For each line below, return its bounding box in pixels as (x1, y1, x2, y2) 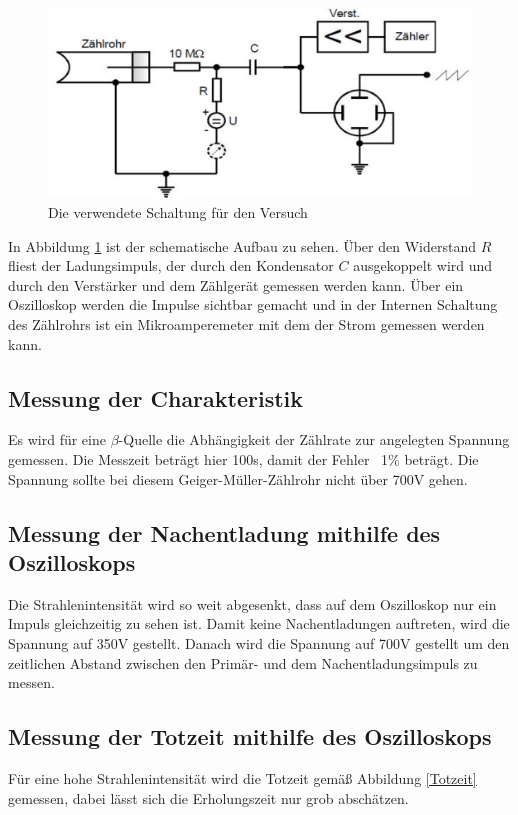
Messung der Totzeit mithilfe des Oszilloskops (8, 721, 492, 752)
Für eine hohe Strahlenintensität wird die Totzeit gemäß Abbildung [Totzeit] (8, 767, 477, 788)
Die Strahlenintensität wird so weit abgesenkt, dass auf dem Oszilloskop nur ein (8, 593, 497, 614)
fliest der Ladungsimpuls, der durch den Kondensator (8, 255, 334, 276)
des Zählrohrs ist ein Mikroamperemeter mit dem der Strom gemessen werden (8, 314, 485, 335)
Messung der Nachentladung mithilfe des (8, 517, 441, 548)
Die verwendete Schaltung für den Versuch (48, 202, 308, 223)
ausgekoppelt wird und (353, 255, 493, 276)
